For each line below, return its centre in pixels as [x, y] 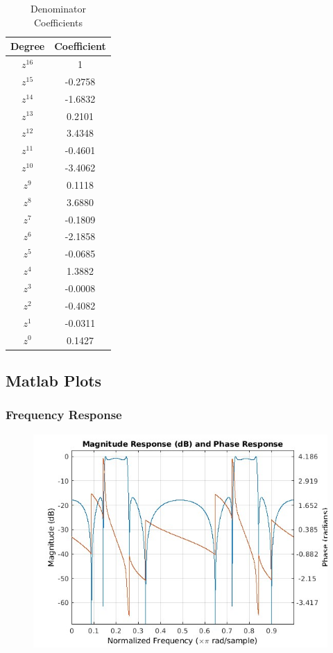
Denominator [58, 8]
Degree [28, 46]
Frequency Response [64, 415]
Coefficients [58, 22]
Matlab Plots [54, 381]
